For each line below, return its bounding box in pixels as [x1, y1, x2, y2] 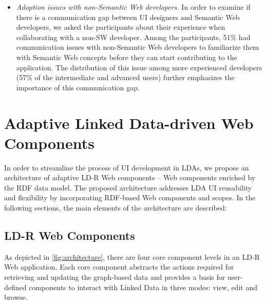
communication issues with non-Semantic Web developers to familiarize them [16, 42, 259, 52]
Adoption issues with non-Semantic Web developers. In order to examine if [16, 2, 251, 12]
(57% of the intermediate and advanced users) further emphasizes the [16, 72, 235, 83]
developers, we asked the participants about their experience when [16, 22, 225, 32]
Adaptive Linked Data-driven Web [4, 112, 254, 133]
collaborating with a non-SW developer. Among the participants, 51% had [16, 31, 251, 42]
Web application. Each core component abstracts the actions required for [4, 261, 234, 272]
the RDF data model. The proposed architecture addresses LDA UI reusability [4, 182, 252, 193]
